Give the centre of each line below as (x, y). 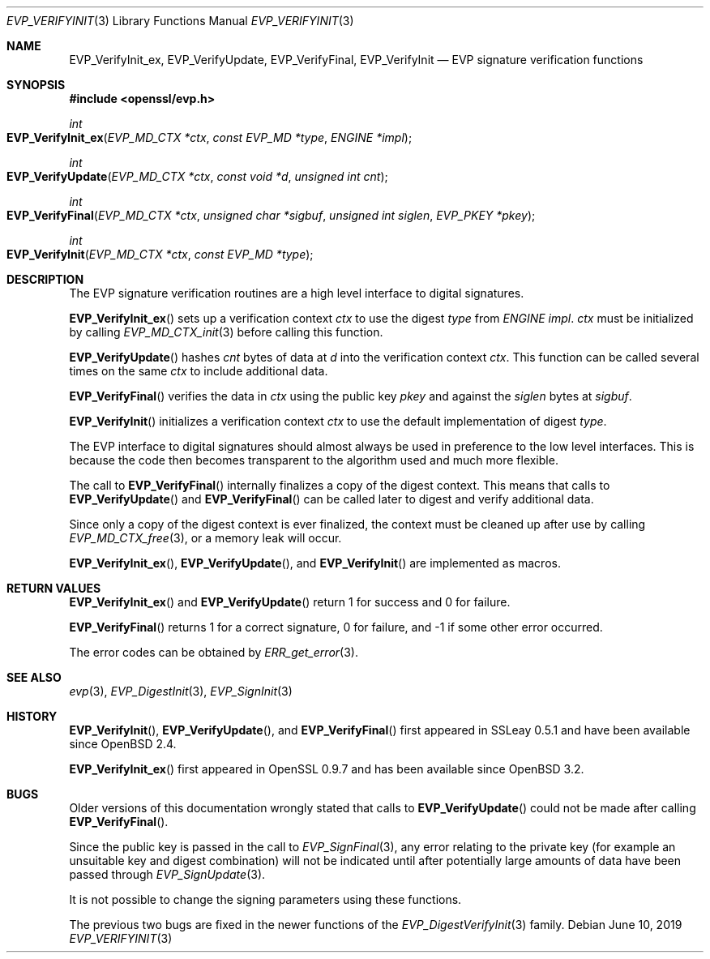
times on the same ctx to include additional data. (199, 371)
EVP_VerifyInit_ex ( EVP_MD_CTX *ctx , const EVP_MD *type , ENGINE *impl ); (210, 137)
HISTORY (32, 716)
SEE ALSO (34, 677)
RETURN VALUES (54, 588)
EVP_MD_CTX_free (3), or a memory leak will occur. (205, 538)
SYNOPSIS (36, 85)
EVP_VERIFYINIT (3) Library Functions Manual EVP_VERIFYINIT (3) (180, 21)
